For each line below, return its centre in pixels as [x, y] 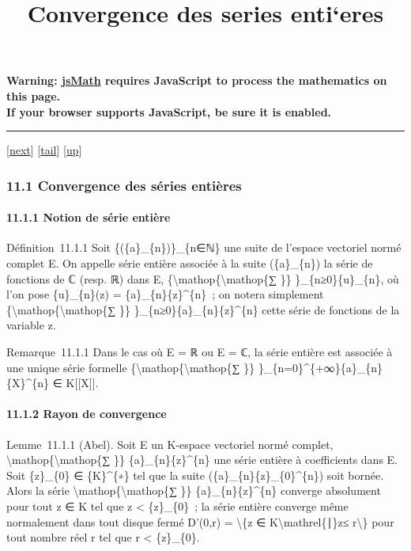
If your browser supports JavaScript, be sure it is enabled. [169, 111]
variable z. [31, 325]
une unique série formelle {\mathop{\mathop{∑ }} [131, 367]
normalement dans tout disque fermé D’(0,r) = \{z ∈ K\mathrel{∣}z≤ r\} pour [200, 521]
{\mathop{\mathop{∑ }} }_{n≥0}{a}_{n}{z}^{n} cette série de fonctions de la [203, 309]
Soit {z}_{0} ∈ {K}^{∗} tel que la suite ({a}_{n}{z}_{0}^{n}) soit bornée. [195, 475]
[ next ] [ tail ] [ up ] [44, 150]
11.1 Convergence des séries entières [124, 185]
